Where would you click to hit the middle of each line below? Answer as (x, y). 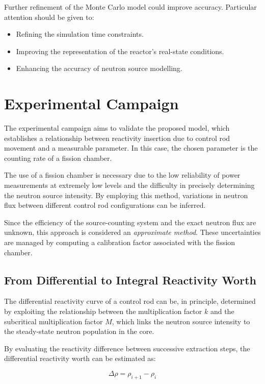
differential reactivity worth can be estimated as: (80, 358)
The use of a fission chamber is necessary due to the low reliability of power (122, 175)
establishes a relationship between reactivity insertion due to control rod (117, 138)
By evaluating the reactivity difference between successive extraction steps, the (127, 348)
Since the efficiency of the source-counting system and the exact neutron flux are (130, 222)
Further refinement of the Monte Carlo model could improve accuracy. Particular (130, 7)
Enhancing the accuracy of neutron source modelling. (99, 68)
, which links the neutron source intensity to (181, 321)
